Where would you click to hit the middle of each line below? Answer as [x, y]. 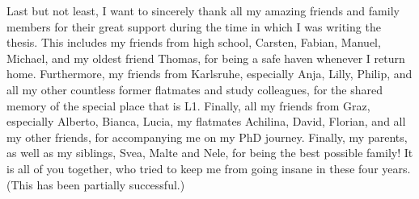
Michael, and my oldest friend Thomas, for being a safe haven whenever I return [206, 58]
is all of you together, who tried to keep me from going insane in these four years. [209, 168]
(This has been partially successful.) [96, 184]
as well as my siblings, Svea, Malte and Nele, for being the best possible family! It [210, 153]
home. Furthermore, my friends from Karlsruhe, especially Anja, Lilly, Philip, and [209, 74]
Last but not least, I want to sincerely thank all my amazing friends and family [203, 10]
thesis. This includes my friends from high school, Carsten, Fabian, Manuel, [194, 42]
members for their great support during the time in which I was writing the [194, 26]
